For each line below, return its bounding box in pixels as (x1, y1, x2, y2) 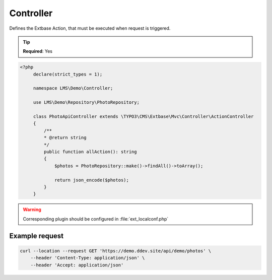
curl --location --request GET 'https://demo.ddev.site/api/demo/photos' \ (20, 248, 212, 254)
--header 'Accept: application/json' (30, 262, 124, 268)
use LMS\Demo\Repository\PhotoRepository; (33, 100, 140, 105)
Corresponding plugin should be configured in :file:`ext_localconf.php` (23, 216, 169, 222)
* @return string (43, 135, 87, 141)
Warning (23, 206, 41, 213)
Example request (9, 232, 64, 240)
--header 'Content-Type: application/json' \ (30, 255, 145, 261)
